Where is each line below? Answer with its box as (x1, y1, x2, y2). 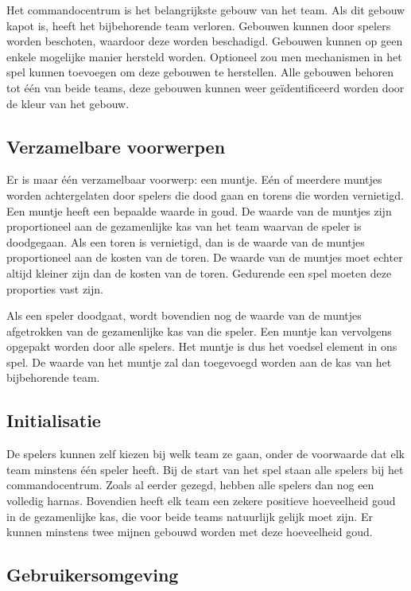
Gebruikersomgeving (6, 562, 179, 587)
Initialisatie (6, 408, 101, 433)
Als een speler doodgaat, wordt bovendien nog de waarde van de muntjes (6, 307, 362, 324)
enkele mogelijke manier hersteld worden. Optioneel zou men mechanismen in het (6, 48, 402, 64)
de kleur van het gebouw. (6, 95, 130, 111)
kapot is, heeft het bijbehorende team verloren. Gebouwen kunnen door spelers (6, 17, 391, 33)
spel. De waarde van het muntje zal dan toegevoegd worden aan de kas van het (6, 353, 392, 370)
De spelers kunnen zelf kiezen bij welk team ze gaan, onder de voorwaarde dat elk (6, 445, 405, 462)
